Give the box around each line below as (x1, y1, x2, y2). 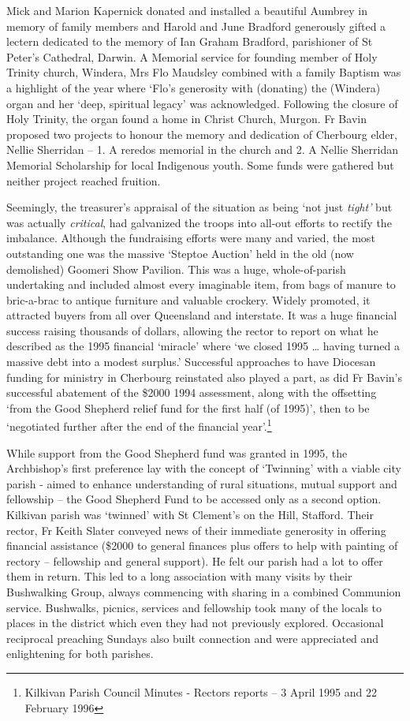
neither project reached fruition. (6, 172, 161, 189)
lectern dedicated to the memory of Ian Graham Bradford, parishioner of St (6, 33, 373, 50)
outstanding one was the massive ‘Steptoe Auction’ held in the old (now (6, 245, 354, 261)
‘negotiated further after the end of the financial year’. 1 (6, 416, 272, 435)
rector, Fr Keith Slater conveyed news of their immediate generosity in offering (6, 521, 386, 538)
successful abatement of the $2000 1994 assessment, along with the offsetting (6, 384, 377, 401)
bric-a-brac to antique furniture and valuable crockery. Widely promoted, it (6, 291, 371, 308)
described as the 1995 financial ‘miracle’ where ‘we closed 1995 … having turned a (6, 338, 400, 354)
